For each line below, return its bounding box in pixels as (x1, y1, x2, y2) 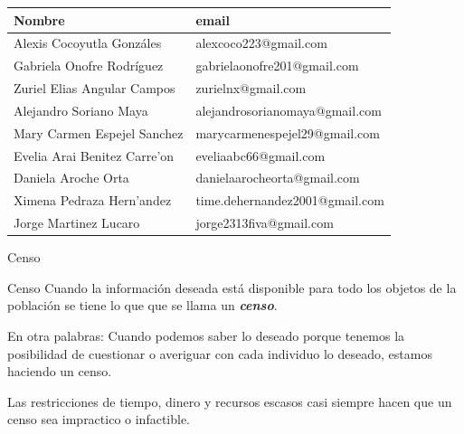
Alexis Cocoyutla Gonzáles (14, 33, 162, 52)
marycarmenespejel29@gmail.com (195, 123, 380, 142)
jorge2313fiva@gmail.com (195, 213, 334, 232)
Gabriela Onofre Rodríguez (14, 56, 164, 75)
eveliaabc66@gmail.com (195, 146, 326, 165)
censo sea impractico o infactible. (7, 410, 191, 429)
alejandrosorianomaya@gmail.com (195, 100, 382, 119)
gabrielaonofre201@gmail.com (195, 56, 359, 75)
